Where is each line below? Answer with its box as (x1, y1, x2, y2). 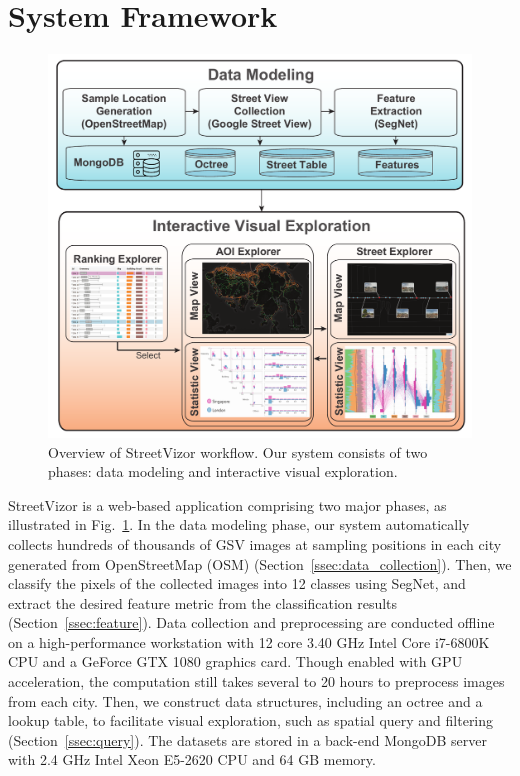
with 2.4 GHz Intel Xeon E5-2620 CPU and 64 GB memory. (8, 749, 376, 770)
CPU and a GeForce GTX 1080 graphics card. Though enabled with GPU (8, 651, 463, 672)
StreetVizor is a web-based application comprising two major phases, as (8, 494, 447, 515)
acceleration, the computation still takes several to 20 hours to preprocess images (8, 671, 505, 692)
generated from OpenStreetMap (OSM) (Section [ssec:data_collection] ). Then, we (8, 553, 512, 574)
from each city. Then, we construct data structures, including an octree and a (8, 690, 483, 711)
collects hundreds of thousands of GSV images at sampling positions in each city (8, 533, 502, 554)
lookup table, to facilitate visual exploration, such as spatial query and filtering (8, 710, 494, 731)
